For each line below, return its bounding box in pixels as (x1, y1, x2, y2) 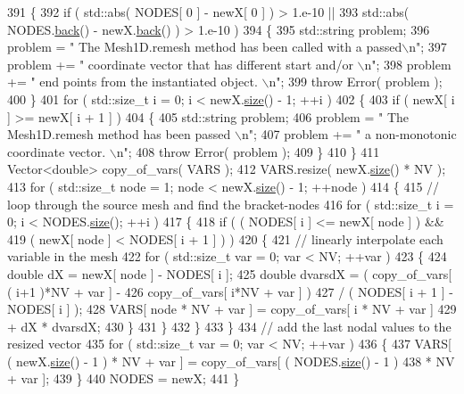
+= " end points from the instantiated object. (7, 72, 258, 91)
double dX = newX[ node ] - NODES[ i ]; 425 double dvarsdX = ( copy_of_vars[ (7, 264, 452, 283)
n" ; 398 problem (364, 54, 452, 73)
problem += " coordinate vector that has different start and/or (7, 54, 353, 73)
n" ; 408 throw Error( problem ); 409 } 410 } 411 (116, 142, 380, 160)
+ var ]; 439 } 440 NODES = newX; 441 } (7, 369, 240, 388)
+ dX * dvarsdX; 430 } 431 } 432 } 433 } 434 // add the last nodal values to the (7, 316, 452, 335)
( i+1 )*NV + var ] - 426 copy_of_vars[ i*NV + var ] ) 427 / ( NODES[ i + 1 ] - (7, 282, 453, 300)
